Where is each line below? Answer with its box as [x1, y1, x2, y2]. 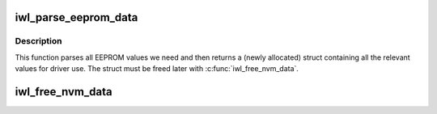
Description [15, 36, 62, 47]
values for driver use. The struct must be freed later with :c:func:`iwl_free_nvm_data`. [15, 64, 299, 74]
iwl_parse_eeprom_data [15, 11, 138, 24]
